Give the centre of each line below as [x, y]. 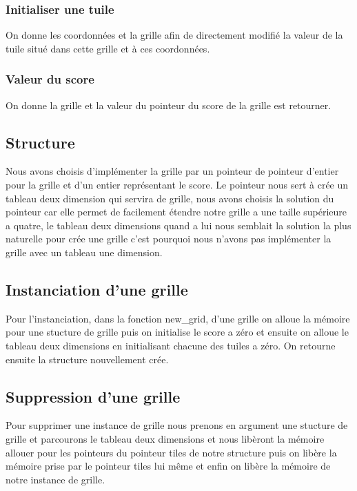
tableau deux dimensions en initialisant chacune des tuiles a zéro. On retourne [171, 345]
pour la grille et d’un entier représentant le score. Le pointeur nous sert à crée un [177, 185]
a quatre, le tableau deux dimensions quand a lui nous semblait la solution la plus [178, 225]
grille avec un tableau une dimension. [84, 252]
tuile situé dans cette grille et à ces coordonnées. [108, 48]
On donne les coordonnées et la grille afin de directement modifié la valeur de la [174, 35]
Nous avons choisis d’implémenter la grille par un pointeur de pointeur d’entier [172, 171]
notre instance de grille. [55, 479]
